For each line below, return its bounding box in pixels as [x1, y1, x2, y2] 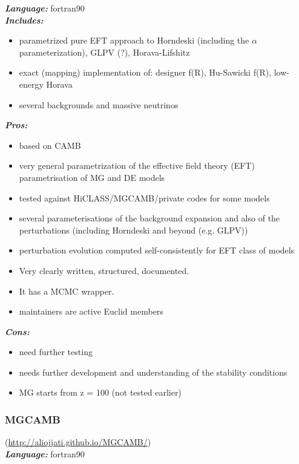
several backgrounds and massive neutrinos [19, 98, 179, 111]
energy [19, 77, 44, 90]
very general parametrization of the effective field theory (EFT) [19, 159, 255, 172]
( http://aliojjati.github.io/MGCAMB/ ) [5, 436, 151, 448]
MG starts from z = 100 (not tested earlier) [19, 386, 182, 399]
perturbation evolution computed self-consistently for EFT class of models [19, 244, 295, 257]
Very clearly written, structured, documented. [19, 264, 189, 276]
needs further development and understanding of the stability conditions [19, 365, 287, 378]
